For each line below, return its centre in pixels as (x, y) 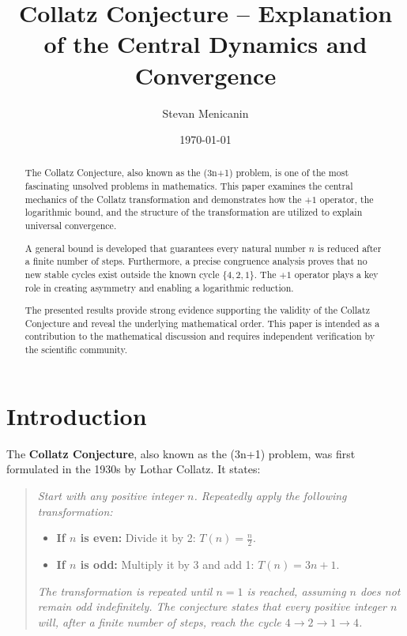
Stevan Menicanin (205, 113)
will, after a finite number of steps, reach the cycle (159, 621)
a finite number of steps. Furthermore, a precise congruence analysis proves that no (196, 261)
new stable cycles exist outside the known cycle (122, 274)
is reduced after (349, 248)
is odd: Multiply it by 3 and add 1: (167, 564)
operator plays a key (336, 274)
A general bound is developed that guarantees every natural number (165, 248)
